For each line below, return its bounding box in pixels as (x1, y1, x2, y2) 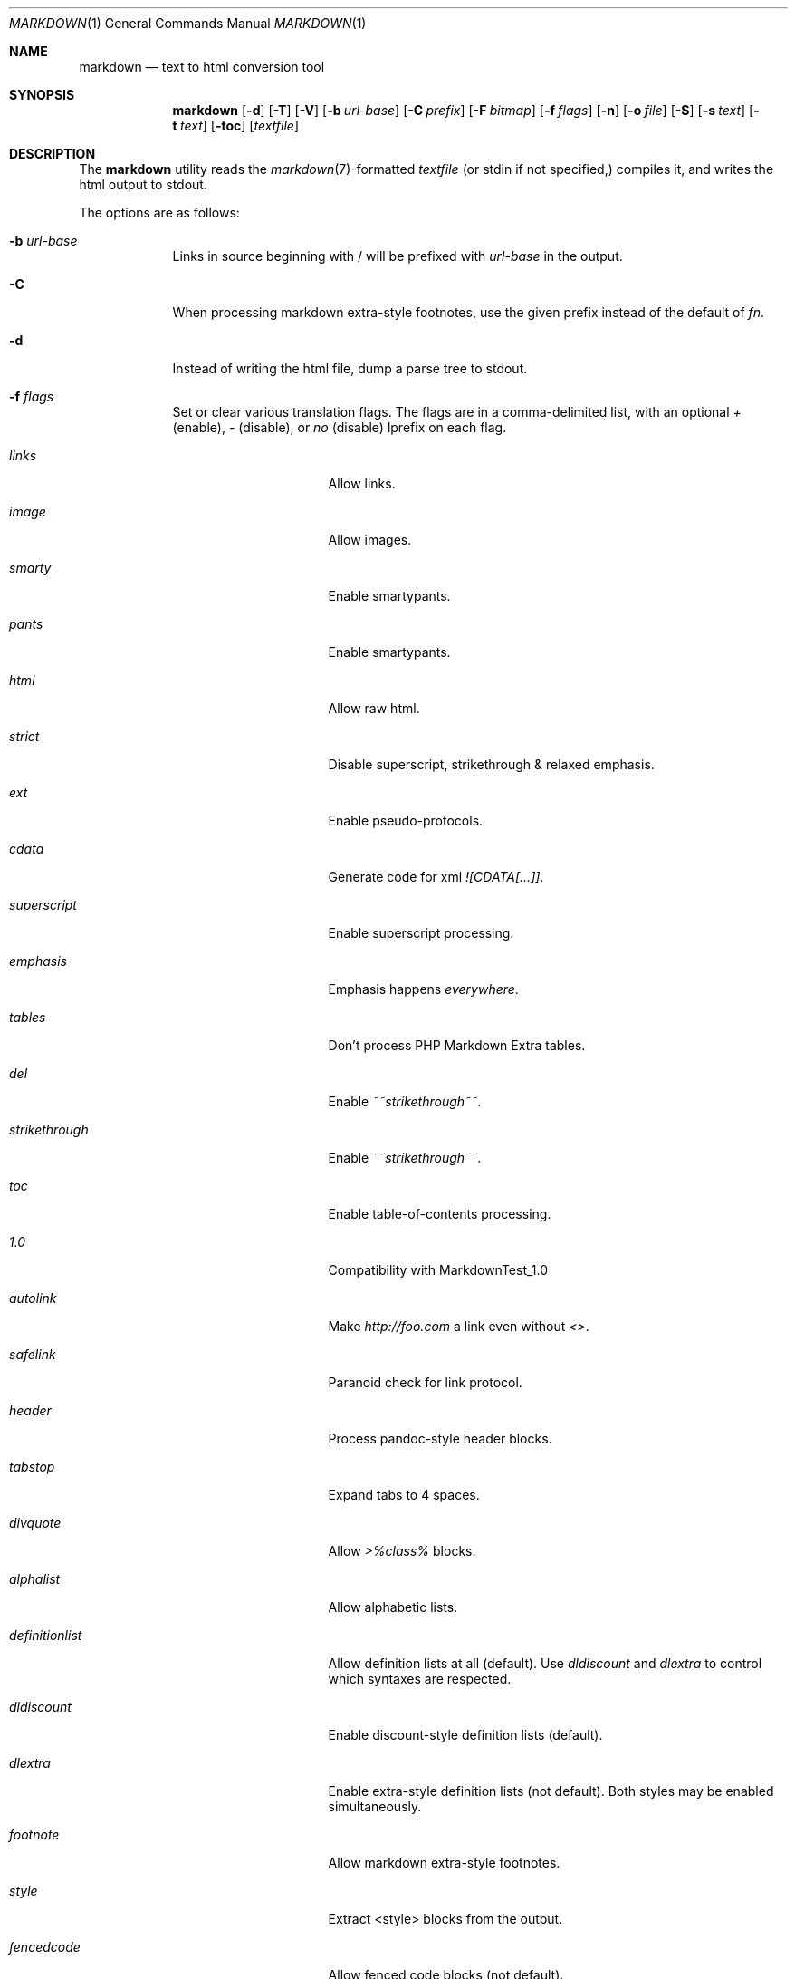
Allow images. (328, 532, 412, 547)
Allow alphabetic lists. (328, 1599, 458, 1615)
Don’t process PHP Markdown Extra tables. (328, 1038, 586, 1053)
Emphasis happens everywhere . (328, 981, 519, 997)
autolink (9, 1290, 57, 1306)
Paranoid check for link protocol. (328, 1375, 522, 1390)
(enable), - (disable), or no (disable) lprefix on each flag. (172, 420, 507, 435)
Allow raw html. (328, 700, 420, 716)
